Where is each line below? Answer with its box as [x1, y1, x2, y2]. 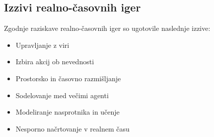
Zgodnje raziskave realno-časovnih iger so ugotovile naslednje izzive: [4, 23, 211, 33]
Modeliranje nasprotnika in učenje [15, 107, 120, 117]
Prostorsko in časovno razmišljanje [15, 73, 121, 83]
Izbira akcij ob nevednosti [15, 56, 94, 67]
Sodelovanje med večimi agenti [15, 90, 109, 100]
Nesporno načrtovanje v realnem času [15, 123, 130, 134]
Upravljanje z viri [15, 39, 70, 50]
